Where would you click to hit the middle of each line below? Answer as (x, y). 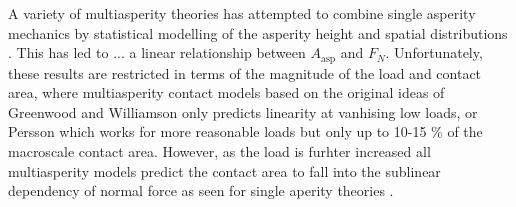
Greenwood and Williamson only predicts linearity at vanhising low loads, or (243, 111)
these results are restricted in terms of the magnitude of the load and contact (245, 72)
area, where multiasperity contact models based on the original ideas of (226, 92)
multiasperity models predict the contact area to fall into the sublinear (224, 170)
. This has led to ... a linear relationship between (157, 52)
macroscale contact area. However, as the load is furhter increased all (219, 151)
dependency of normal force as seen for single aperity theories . (201, 190)
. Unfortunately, (434, 52)
